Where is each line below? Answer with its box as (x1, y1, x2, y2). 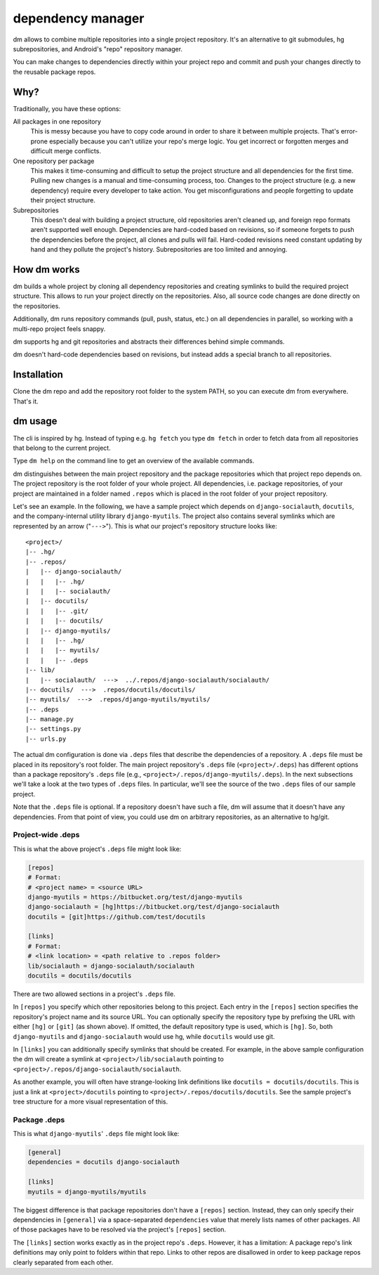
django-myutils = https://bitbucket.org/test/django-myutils (27, 893, 243, 901)
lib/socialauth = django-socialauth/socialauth (27, 962, 194, 970)
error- (340, 127, 358, 136)
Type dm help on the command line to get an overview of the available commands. (13, 457, 255, 465)
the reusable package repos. (13, 67, 96, 76)
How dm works (13, 264, 80, 276)
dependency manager (13, 11, 145, 26)
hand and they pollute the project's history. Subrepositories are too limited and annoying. (30, 245, 288, 254)
